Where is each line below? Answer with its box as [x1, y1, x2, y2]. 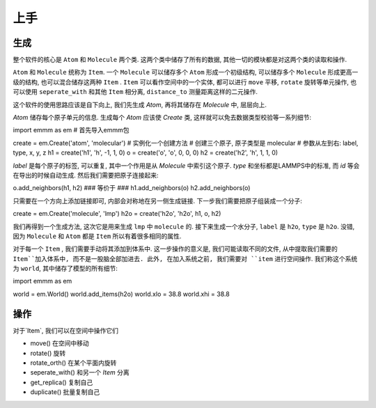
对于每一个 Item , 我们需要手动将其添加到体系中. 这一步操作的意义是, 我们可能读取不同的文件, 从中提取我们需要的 [13, 244, 338, 253]
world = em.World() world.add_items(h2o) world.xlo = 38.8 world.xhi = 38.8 [13, 290, 230, 298]
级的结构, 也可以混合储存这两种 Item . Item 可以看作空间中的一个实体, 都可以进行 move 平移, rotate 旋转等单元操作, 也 [13, 77, 357, 86]
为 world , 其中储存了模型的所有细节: [13, 265, 118, 273]
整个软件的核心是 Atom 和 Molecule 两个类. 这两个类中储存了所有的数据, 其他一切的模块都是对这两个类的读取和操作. [13, 56, 347, 64]
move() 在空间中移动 [30, 339, 90, 347]
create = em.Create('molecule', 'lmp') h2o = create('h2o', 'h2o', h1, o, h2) [13, 210, 221, 218]
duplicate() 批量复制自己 [30, 388, 100, 396]
